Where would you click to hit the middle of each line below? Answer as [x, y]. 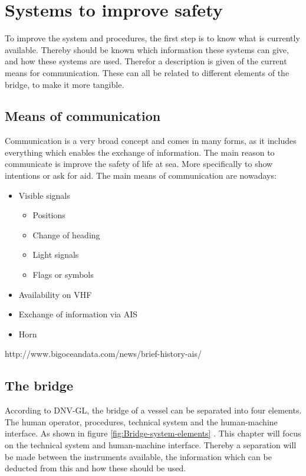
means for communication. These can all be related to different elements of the [147, 72]
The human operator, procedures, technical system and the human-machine [141, 421]
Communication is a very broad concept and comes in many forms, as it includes [151, 141]
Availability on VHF [55, 294]
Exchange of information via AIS [78, 314]
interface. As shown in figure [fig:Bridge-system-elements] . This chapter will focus [153, 433]
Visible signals [44, 195]
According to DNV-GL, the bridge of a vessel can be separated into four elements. [153, 410]
